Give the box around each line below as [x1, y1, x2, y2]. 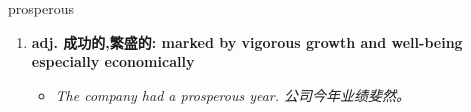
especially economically [31, 51, 195, 72]
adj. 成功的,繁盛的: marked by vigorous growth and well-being [31, 31, 463, 52]
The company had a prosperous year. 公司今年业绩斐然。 [55, 84, 411, 105]
